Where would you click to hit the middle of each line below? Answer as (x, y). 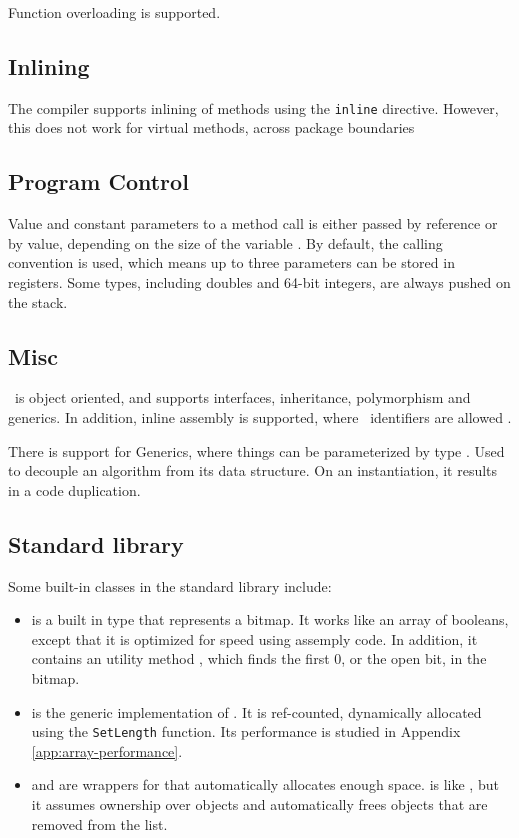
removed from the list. (99, 823)
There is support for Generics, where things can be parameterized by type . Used (256, 450)
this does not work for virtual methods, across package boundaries (211, 127)
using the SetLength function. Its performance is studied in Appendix (246, 731)
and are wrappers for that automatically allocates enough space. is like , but (265, 784)
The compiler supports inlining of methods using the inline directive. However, (253, 107)
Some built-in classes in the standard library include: (170, 585)
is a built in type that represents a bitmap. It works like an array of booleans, (270, 619)
